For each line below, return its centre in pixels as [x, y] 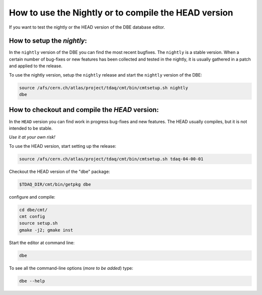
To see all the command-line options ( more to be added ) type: [71, 268]
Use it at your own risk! [32, 137]
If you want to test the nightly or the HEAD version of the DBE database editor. [87, 27]
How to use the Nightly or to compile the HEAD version [121, 13]
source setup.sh [39, 223]
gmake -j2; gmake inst [46, 230]
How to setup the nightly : [48, 41]
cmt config [32, 216]
